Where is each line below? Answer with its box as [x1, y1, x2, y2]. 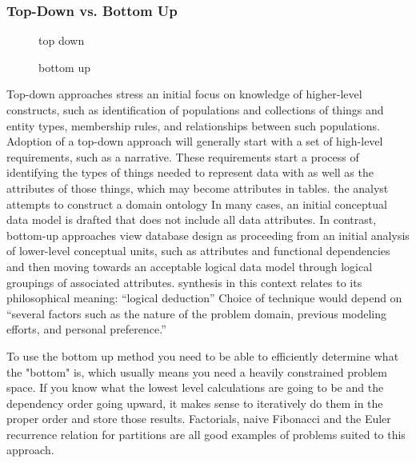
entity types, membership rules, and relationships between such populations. [6, 117, 380, 134]
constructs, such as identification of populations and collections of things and [6, 102, 384, 118]
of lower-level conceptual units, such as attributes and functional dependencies [6, 242, 390, 259]
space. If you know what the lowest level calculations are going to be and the [6, 379, 384, 396]
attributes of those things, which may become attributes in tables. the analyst [6, 179, 389, 196]
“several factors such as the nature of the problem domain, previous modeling [6, 305, 387, 321]
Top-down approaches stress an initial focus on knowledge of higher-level [6, 86, 362, 102]
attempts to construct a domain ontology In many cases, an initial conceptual [6, 195, 387, 212]
